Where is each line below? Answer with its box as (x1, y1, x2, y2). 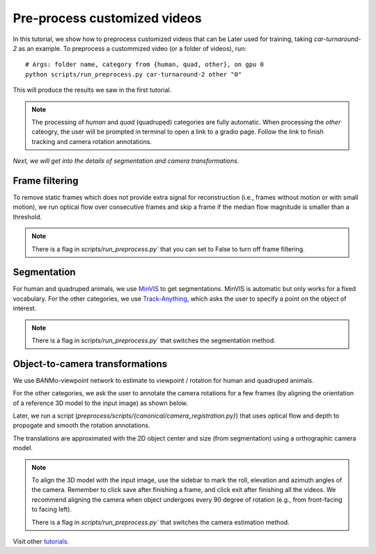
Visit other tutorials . (13, 537, 70, 546)
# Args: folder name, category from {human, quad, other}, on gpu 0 (25, 61, 264, 69)
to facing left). (31, 505, 72, 514)
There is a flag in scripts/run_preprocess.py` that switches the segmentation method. (31, 336, 276, 345)
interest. (13, 304, 37, 312)
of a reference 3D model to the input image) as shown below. (13, 399, 188, 407)
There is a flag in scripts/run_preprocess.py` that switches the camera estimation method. (31, 518, 290, 526)
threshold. (13, 212, 42, 221)
